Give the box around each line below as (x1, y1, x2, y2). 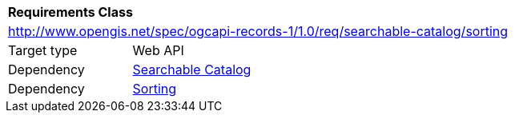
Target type (8, 42, 78, 58)
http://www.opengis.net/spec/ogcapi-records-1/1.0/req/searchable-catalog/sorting (8, 23, 509, 39)
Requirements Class (8, 4, 133, 20)
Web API (132, 42, 184, 58)
